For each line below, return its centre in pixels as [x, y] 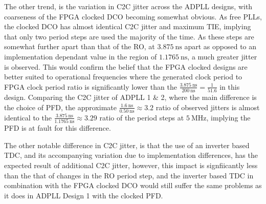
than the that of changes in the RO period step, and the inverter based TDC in [129, 175]
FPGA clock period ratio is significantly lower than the [91, 86]
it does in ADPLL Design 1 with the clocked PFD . [84, 195]
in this [230, 86]
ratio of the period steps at [142, 117]
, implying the [228, 117]
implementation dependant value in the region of [81, 56]
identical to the [28, 117]
